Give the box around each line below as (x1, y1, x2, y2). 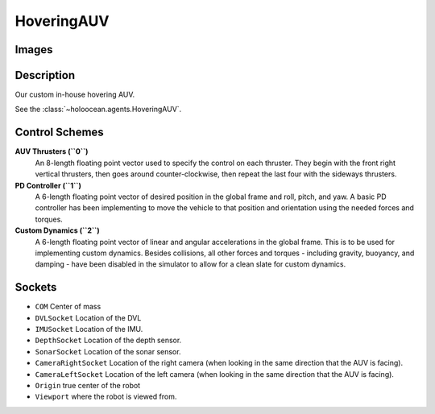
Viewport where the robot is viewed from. (35, 391, 177, 402)
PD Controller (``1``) (14, 180, 82, 190)
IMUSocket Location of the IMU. (35, 324, 143, 333)
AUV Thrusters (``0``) (14, 147, 89, 156)
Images (14, 43, 53, 56)
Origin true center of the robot (35, 380, 141, 390)
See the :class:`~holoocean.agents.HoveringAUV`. (14, 105, 182, 114)
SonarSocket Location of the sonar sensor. (35, 346, 181, 356)
